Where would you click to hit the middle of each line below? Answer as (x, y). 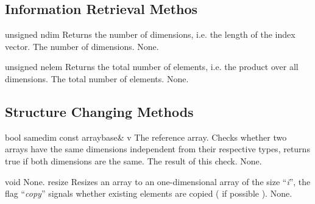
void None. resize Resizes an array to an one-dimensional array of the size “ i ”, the (158, 181)
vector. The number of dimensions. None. (82, 46)
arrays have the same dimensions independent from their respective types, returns (157, 149)
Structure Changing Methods (99, 111)
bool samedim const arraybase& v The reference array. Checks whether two (146, 137)
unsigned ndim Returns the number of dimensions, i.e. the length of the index (150, 34)
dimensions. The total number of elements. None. (97, 78)
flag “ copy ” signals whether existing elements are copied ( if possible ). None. (149, 193)
